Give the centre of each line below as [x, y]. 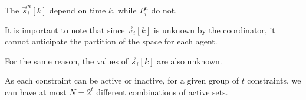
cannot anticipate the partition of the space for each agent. [111, 41]
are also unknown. [190, 61]
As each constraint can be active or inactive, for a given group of [122, 80]
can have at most [36, 92]
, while [125, 10]
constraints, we [274, 80]
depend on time [78, 10]
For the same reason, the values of [66, 61]
